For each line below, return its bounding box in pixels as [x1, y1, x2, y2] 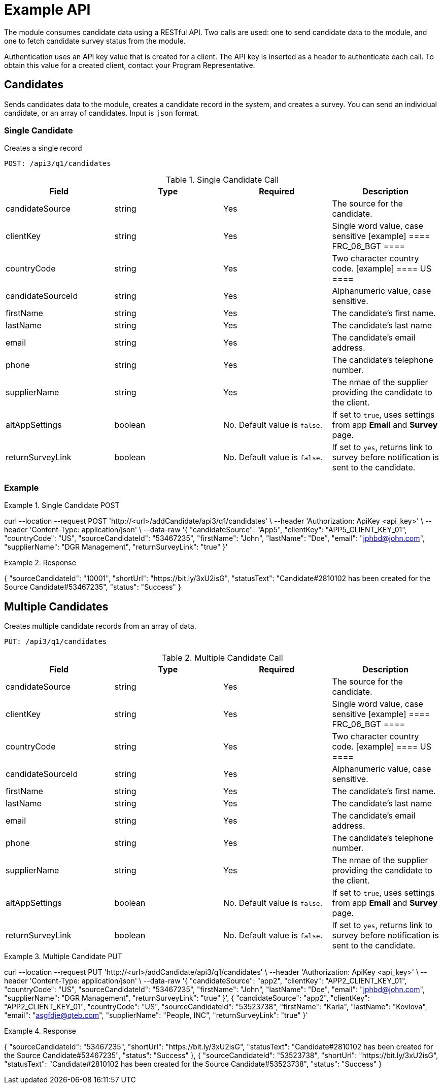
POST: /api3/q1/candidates [4, 159, 111, 168]
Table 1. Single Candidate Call [165, 175, 279, 185]
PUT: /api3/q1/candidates [4, 637, 107, 645]
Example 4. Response [4, 1026, 76, 1035]
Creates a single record [4, 144, 82, 153]
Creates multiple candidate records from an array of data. [4, 621, 196, 630]
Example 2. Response [4, 558, 76, 567]
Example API [4, 1, 91, 18]
